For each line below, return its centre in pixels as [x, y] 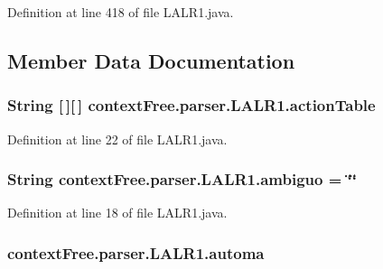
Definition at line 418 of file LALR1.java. [121, 12]
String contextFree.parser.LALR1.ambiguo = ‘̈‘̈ [182, 179]
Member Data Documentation [151, 60]
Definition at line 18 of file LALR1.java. [117, 213]
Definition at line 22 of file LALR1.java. [117, 139]
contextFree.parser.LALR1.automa [136, 252]
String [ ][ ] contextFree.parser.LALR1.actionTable [191, 105]
